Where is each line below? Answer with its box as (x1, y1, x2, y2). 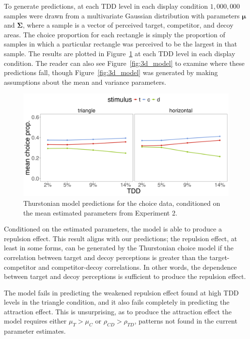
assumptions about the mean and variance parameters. (4, 77, 166, 87)
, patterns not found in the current (134, 316, 237, 326)
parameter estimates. (4, 326, 66, 336)
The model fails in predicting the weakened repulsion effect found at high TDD (4, 287, 239, 297)
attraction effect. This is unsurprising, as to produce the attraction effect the (4, 306, 232, 316)
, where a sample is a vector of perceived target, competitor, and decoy (22, 20, 234, 30)
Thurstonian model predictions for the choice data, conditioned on (23, 198, 220, 208)
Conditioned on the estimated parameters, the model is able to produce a (4, 224, 222, 234)
